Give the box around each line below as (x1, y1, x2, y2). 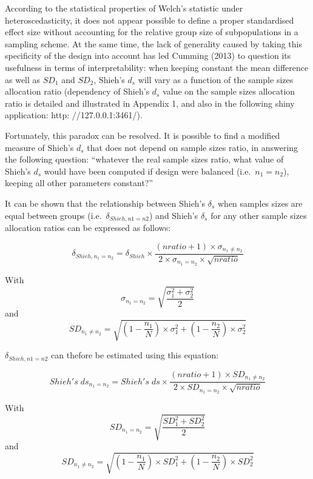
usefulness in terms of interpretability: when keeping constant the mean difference (5, 61, 309, 73)
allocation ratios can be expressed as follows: (5, 221, 171, 233)
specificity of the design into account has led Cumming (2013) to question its (5, 49, 291, 62)
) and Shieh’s (149, 209, 198, 221)
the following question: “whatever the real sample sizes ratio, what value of (5, 153, 284, 166)
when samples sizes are (217, 196, 303, 209)
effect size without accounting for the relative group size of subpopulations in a (5, 25, 298, 38)
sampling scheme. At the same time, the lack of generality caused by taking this (5, 37, 302, 50)
